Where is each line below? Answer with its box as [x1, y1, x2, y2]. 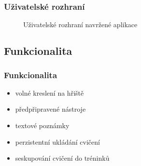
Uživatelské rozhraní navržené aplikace [23, 19, 138, 30]
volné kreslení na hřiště [15, 87, 84, 98]
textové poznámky [15, 120, 70, 130]
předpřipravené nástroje [15, 104, 86, 114]
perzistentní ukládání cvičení [15, 136, 100, 147]
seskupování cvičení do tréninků [15, 153, 110, 163]
